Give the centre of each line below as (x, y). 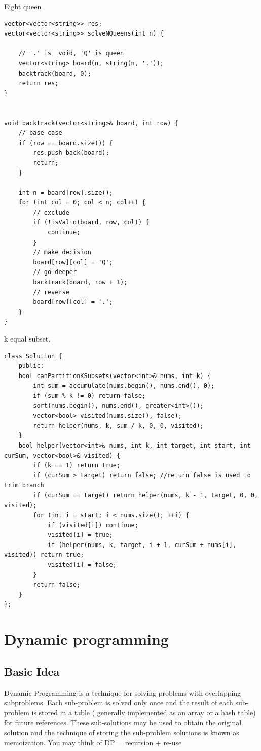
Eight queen (23, 6)
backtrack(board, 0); (55, 73)
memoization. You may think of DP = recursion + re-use (93, 742)
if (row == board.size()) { (66, 143)
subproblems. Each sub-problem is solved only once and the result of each (119, 703)
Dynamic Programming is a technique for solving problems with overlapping (123, 692)
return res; (39, 83)
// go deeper (55, 272)
